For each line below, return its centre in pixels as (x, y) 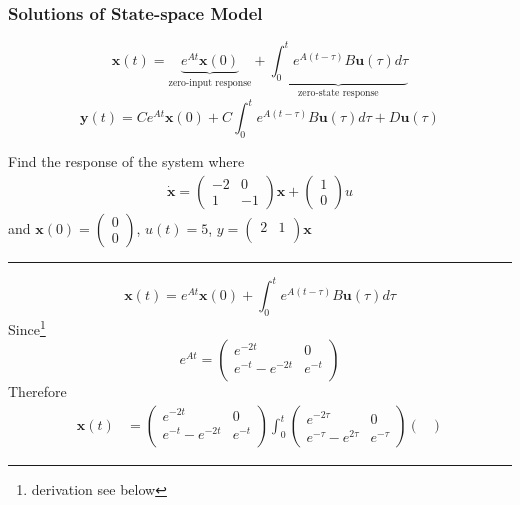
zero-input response (210, 82)
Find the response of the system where (126, 161)
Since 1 (27, 327)
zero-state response (338, 93)
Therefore (37, 391)
